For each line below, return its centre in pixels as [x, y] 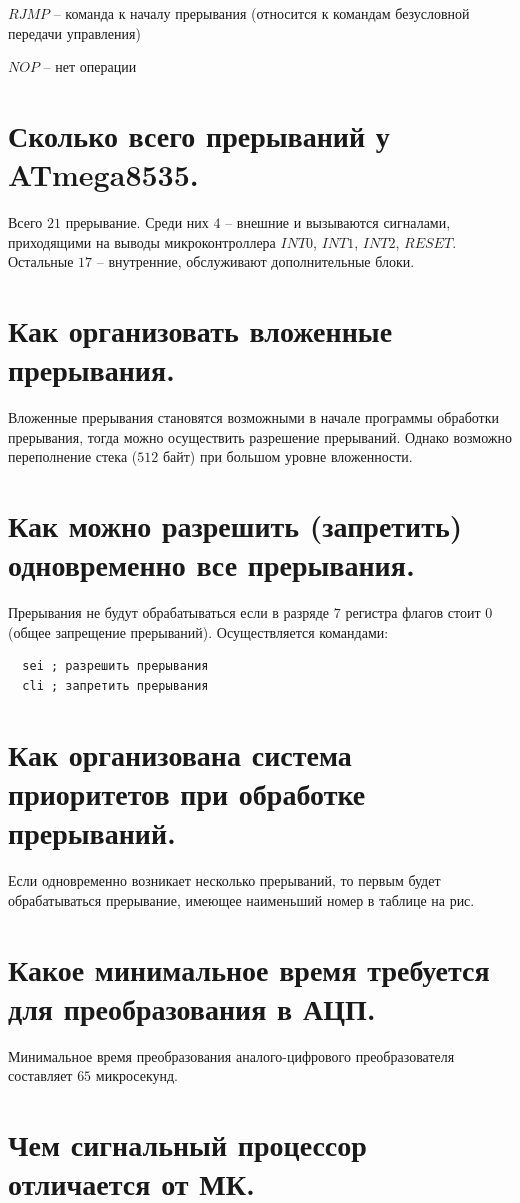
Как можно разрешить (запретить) [235, 525]
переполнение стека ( [73, 456]
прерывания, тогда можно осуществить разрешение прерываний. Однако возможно [260, 436]
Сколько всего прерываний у [199, 134]
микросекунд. [136, 1075]
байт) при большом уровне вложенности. [287, 456]
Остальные [41, 261]
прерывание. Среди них [137, 222]
